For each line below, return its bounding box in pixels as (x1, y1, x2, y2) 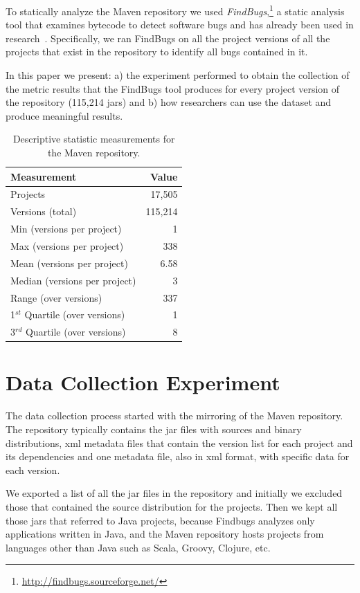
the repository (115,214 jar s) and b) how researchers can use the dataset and (6, 95, 332, 109)
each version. (6, 462, 60, 477)
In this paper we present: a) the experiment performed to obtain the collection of (6, 68, 350, 82)
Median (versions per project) (10, 273, 136, 287)
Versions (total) (10, 204, 77, 219)
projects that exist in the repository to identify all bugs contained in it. (6, 44, 308, 59)
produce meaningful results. (6, 108, 123, 122)
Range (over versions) (10, 290, 102, 304)
